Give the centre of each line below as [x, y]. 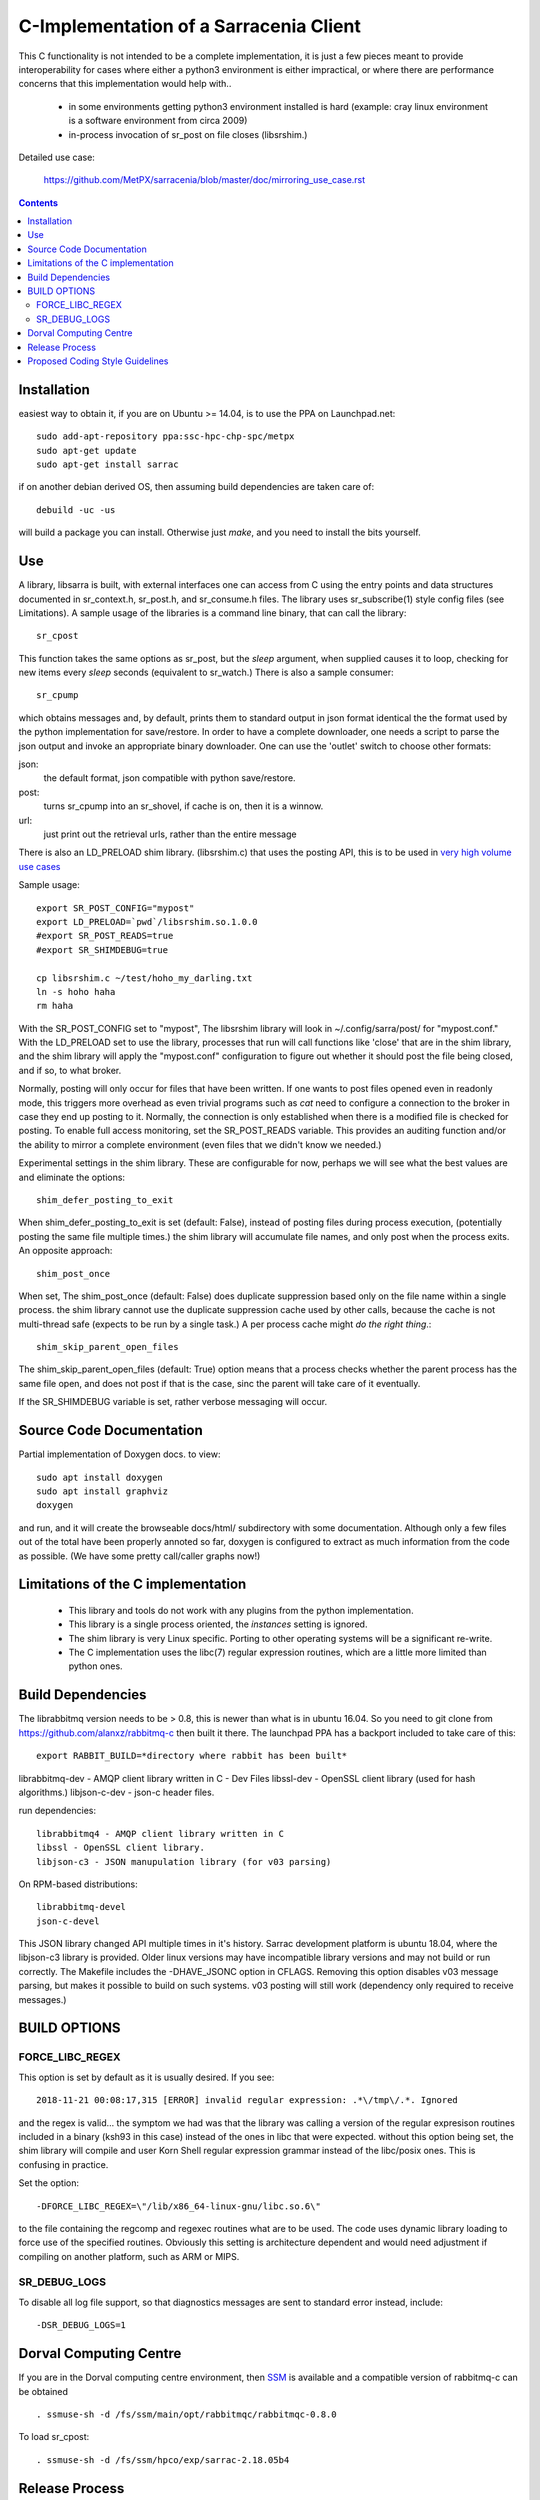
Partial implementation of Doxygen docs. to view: [119, 1454]
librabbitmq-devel [81, 1907]
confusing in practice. [63, 2164]
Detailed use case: [56, 157]
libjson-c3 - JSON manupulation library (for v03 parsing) [184, 1861]
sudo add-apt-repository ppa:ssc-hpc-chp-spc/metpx [165, 436]
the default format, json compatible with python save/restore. [169, 778]
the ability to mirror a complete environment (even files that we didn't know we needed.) [200, 1144]
